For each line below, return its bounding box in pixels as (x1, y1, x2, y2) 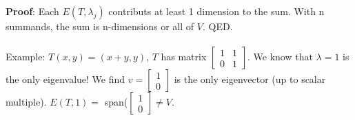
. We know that (247, 49, 313, 64)
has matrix (161, 49, 207, 64)
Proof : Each (6, 4, 59, 18)
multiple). (6, 95, 47, 109)
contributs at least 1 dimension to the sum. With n (108, 4, 325, 18)
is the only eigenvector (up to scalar (174, 72, 326, 86)
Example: (6, 49, 45, 64)
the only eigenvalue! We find (6, 72, 125, 86)
